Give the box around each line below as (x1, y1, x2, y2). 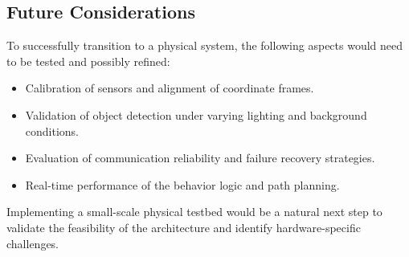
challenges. (6, 235, 59, 251)
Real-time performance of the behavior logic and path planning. (25, 176, 340, 193)
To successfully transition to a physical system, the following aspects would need (6, 37, 403, 54)
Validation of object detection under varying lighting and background (25, 106, 367, 123)
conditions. (25, 122, 80, 139)
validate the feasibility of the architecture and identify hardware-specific (6, 218, 361, 235)
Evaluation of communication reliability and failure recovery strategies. (25, 149, 375, 166)
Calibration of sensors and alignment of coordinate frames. (25, 80, 314, 96)
